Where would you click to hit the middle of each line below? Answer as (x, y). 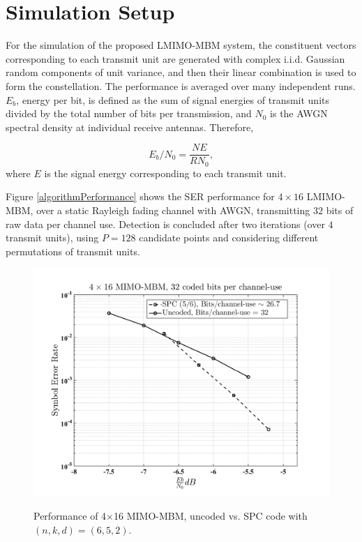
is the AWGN (299, 113)
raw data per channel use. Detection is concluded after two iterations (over (165, 224)
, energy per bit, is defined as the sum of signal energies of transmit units (173, 99)
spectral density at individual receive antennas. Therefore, (130, 127)
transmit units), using (52, 238)
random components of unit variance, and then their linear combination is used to (181, 72)
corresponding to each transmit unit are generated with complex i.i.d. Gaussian (175, 58)
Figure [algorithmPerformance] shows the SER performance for (140, 196)
